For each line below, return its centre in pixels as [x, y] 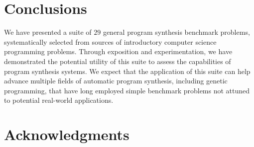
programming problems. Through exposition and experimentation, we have [118, 51]
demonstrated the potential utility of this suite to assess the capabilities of [118, 61]
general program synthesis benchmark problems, [176, 32]
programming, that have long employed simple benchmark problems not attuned [127, 90]
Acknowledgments [67, 134]
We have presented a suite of [48, 32]
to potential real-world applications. [59, 100]
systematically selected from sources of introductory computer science [110, 41]
